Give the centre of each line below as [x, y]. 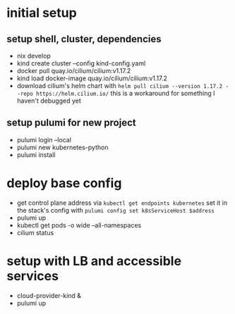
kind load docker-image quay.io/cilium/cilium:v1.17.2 [92, 78]
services [33, 276]
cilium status [35, 232]
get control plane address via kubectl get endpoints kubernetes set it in [122, 203]
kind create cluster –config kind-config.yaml [81, 63]
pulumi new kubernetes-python [62, 147]
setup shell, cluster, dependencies [84, 39]
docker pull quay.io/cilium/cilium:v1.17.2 [74, 71]
